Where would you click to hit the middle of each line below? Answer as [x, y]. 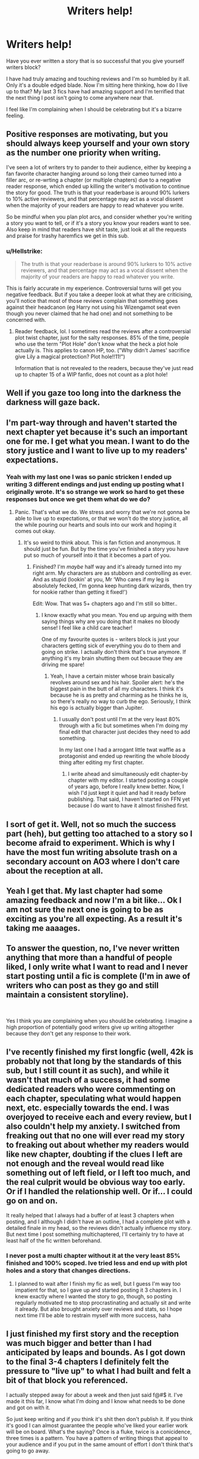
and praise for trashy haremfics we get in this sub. [68, 236]
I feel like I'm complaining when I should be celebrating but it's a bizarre [94, 109]
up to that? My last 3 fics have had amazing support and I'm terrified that [95, 91]
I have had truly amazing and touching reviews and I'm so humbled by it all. [98, 79]
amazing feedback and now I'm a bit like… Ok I [94, 900]
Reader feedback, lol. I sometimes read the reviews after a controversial [103, 331]
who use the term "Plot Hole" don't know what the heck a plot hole [96, 344]
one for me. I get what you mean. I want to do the [98, 441]
